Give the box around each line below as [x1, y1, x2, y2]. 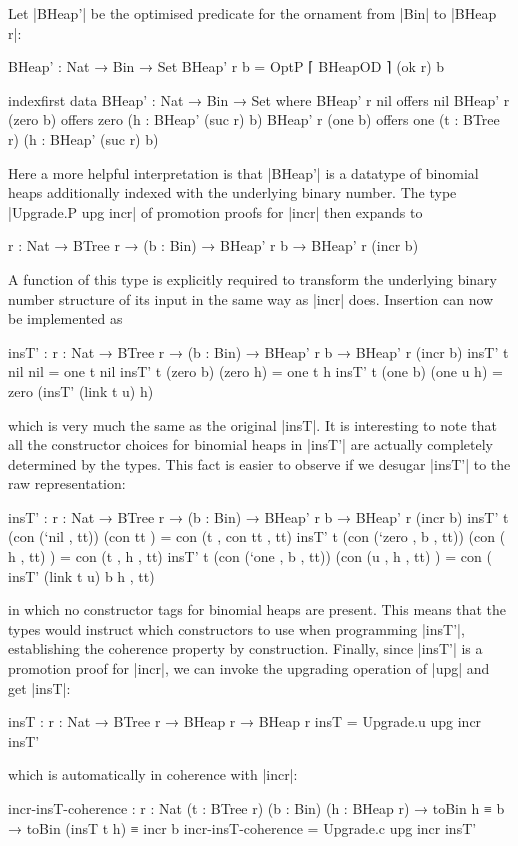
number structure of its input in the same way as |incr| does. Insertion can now [8, 288, 494, 309]
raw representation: [8, 473, 126, 494]
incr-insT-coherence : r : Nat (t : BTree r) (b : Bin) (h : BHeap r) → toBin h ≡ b [8, 798, 505, 818]
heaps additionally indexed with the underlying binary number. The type [8, 182, 457, 203]
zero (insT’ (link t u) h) [8, 380, 154, 401]
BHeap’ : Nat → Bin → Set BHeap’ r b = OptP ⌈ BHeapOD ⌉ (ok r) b [8, 56, 445, 77]
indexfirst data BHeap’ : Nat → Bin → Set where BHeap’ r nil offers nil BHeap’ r [8, 89, 510, 110]
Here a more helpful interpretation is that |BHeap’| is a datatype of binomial [8, 162, 479, 183]
